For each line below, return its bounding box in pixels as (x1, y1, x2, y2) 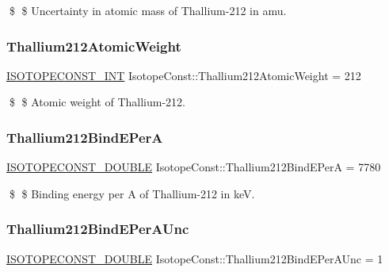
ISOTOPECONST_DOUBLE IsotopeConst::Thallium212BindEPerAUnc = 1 (6, 250, 383, 266)
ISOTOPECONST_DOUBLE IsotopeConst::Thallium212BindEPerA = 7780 (6, 159, 381, 175)
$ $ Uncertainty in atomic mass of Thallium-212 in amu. (9, 2, 287, 18)
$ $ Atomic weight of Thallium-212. (9, 94, 185, 110)
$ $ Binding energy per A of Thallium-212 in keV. (9, 185, 255, 201)
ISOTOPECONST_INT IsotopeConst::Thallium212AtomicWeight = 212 (6, 67, 361, 83)
